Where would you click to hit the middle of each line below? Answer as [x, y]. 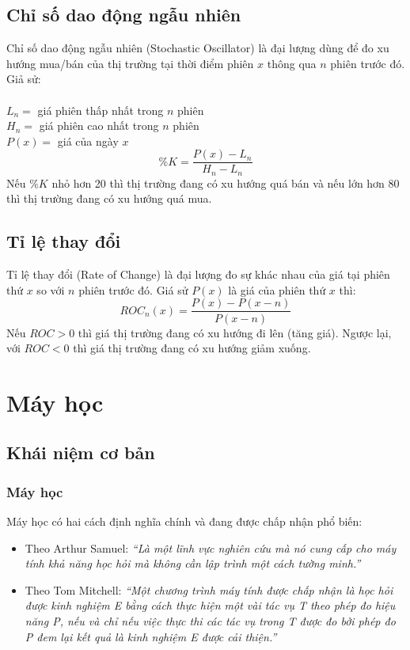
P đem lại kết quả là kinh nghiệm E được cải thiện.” [151, 636]
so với [51, 289]
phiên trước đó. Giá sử [133, 289]
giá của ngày [88, 141]
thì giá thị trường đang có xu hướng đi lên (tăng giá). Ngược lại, [235, 332]
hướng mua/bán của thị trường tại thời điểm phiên [130, 63]
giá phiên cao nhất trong [99, 125]
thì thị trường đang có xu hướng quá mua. [109, 198]
